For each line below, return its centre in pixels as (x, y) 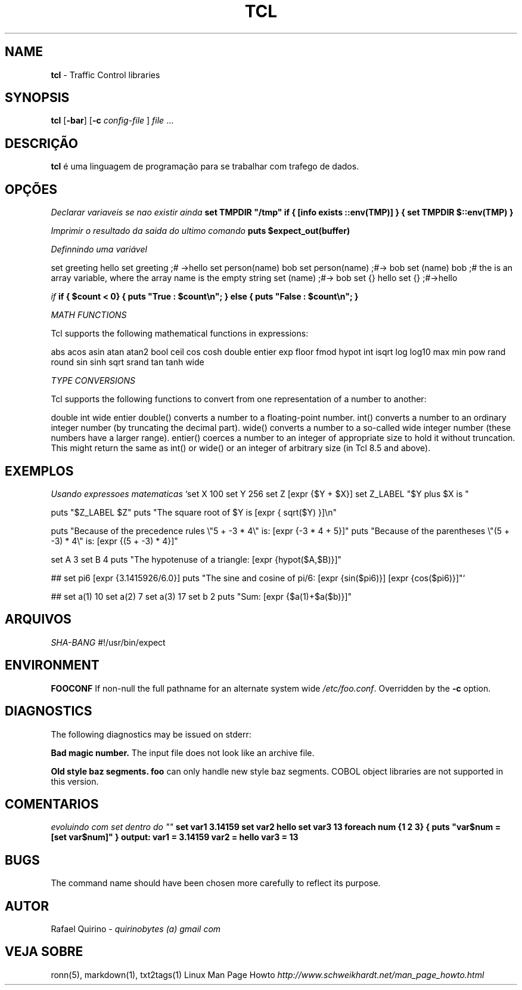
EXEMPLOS (39, 471)
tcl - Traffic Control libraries (105, 75)
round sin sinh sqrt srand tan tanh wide (128, 362)
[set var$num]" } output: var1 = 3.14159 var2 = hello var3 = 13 (175, 837)
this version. (75, 781)
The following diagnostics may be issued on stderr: (151, 734)
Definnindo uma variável (99, 249)
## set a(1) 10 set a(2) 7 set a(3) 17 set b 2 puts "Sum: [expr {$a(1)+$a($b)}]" (201, 596)
